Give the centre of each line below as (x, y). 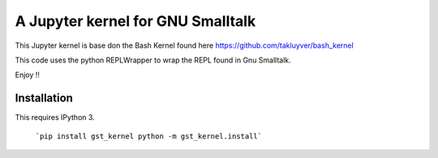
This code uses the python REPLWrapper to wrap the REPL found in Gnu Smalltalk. (153, 60)
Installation (44, 98)
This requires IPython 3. (55, 117)
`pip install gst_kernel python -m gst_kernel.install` (149, 136)
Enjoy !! (28, 75)
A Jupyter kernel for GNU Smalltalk (135, 21)
